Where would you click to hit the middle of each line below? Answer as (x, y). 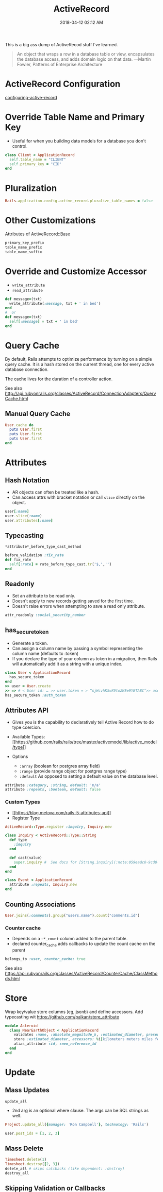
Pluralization (31, 188)
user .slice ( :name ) (24, 516)
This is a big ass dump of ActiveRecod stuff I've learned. (61, 44)
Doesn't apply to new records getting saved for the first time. (73, 601)
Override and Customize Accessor (76, 271)
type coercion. (26, 727)
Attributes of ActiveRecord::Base (38, 234)
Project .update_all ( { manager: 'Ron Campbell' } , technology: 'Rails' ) (77, 1124)
